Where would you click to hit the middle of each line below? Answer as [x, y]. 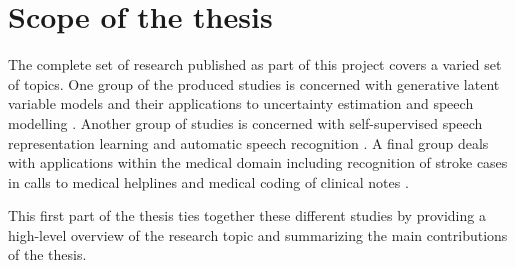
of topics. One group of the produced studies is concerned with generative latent [254, 83]
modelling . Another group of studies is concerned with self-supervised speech [245, 122]
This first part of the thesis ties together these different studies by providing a [247, 215]
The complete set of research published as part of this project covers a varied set [255, 64]
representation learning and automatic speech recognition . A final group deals [248, 142]
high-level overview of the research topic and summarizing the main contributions [258, 234]
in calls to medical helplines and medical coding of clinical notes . [208, 181]
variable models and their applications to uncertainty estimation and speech [241, 103]
